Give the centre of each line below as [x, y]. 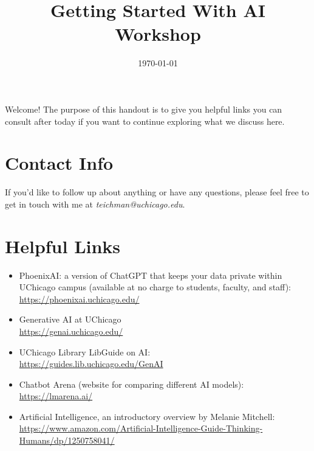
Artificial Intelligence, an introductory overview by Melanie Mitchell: [147, 416]
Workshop [158, 34]
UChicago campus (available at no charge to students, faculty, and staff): [155, 287]
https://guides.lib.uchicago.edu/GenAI [91, 364]
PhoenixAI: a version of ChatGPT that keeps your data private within [151, 275]
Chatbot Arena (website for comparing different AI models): [131, 384]
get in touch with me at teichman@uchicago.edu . [95, 204]
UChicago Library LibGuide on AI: [85, 351]
